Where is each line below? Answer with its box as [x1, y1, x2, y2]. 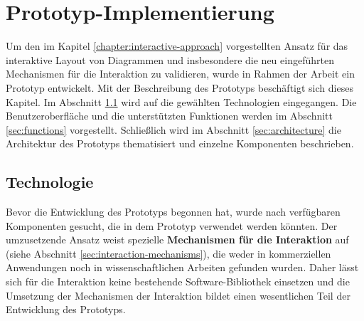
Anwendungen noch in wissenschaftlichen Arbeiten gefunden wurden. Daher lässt [6, 260, 359, 275]
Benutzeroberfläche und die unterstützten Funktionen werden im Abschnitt [6, 108, 333, 123]
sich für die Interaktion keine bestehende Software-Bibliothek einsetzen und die [6, 274, 350, 289]
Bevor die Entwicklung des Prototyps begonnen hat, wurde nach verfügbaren [6, 204, 341, 219]
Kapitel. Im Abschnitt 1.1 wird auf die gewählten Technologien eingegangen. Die [6, 94, 357, 109]
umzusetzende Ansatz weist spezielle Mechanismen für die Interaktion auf [6, 232, 349, 247]
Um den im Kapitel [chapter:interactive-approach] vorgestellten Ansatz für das [6, 38, 348, 53]
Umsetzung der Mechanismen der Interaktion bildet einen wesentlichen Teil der [6, 288, 350, 302]
